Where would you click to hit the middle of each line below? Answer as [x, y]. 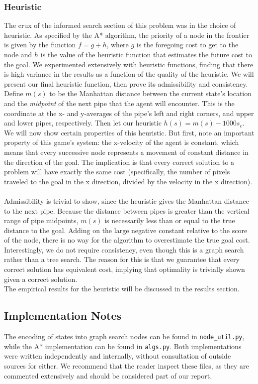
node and [18, 54]
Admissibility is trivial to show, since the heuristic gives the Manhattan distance [127, 200]
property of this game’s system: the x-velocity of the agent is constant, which [122, 142]
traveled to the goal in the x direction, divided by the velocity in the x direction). [128, 181]
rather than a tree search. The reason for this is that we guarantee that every [122, 259]
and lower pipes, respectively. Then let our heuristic [83, 123]
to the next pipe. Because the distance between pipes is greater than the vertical [127, 210]
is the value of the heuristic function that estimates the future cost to [146, 54]
